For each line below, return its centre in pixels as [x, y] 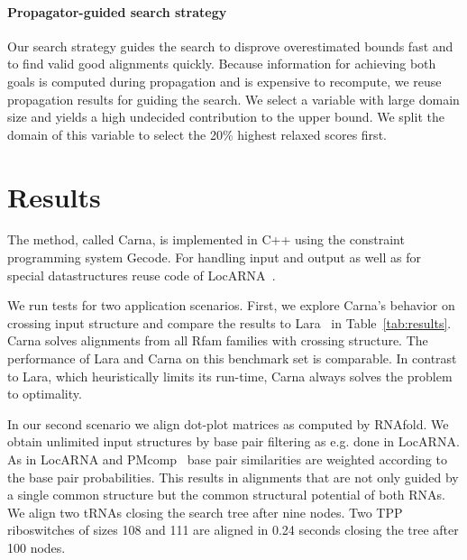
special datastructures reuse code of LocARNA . [142, 275]
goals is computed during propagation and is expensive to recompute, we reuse [224, 81]
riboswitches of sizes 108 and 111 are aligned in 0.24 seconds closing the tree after [233, 530]
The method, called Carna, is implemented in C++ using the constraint [206, 239]
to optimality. [45, 394]
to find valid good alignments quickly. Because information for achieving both [222, 64]
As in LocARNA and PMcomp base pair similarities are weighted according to [227, 459]
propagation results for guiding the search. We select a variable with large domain [233, 99]
